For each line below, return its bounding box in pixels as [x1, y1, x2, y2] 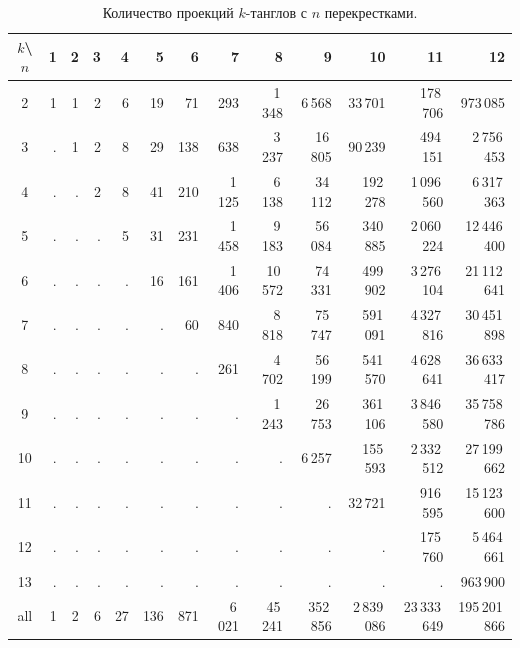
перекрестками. [324, 2, 418, 22]
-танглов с [245, 2, 307, 22]
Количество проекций [102, 2, 234, 22]
